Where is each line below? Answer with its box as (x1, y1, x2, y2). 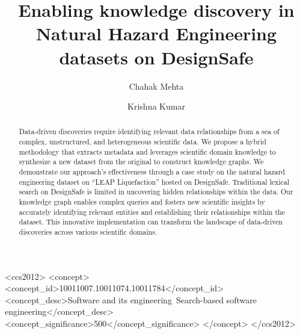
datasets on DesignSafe (59, 45, 254, 69)
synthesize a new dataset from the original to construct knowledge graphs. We (19, 156, 264, 167)
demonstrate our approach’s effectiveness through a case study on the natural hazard (19, 167, 285, 177)
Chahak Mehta (129, 79, 184, 92)
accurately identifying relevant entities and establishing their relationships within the (19, 206, 285, 217)
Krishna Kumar (127, 100, 185, 113)
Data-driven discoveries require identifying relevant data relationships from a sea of (19, 126, 280, 137)
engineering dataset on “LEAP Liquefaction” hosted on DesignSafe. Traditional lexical (19, 176, 290, 187)
